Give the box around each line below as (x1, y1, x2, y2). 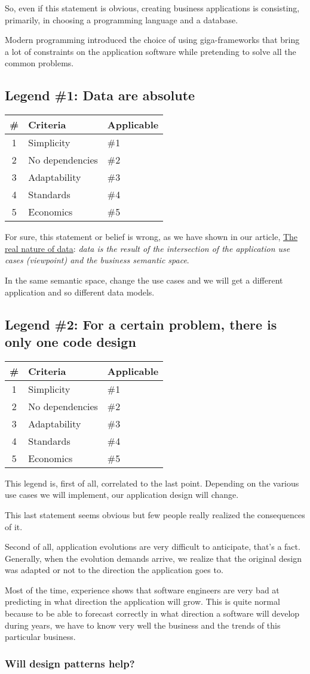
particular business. (5, 630, 76, 643)
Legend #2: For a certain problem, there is (5, 315, 277, 333)
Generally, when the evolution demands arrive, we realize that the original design (5, 552, 302, 564)
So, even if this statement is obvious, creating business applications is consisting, (5, 2, 300, 14)
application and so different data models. (5, 285, 155, 298)
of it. (5, 520, 23, 533)
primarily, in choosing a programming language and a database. (5, 13, 238, 26)
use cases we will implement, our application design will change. (5, 488, 239, 501)
